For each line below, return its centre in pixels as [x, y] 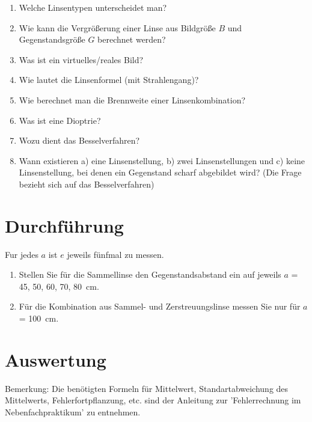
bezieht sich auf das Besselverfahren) [87, 184]
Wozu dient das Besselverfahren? [79, 140]
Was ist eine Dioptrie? [60, 120]
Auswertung [56, 359]
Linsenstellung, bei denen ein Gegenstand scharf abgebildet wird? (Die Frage [160, 172]
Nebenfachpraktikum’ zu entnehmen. [73, 411]
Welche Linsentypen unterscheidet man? [93, 7]
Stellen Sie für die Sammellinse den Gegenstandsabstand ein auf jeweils [150, 274]
